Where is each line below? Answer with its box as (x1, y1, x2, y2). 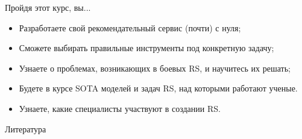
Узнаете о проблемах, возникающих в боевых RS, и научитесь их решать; (19, 61, 291, 74)
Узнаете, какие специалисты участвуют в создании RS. (19, 102, 221, 114)
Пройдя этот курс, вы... (5, 1, 91, 13)
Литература (5, 122, 46, 135)
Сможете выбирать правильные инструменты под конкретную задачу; (19, 42, 274, 54)
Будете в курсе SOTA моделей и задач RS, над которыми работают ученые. (19, 82, 298, 94)
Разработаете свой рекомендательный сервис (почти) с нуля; (19, 21, 241, 34)
